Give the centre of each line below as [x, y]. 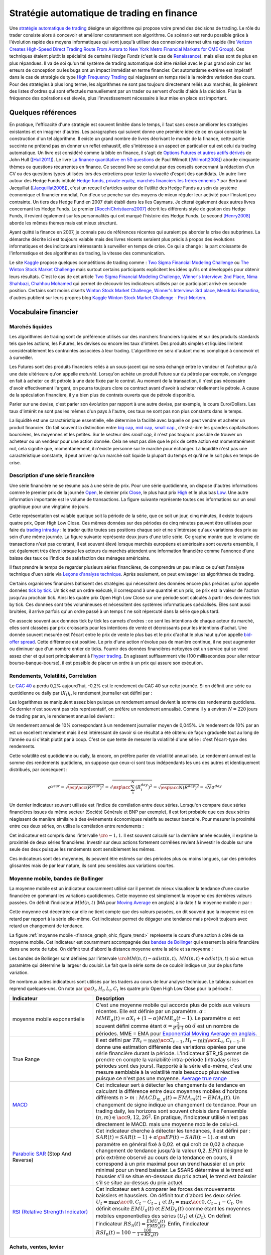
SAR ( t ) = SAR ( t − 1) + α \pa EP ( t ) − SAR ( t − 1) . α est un [165, 1137]
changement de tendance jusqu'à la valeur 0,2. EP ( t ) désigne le [172, 1151]
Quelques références [43, 113]
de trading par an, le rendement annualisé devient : [62, 716]
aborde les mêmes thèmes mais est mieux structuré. [63, 223]
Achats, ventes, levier [36, 1246]
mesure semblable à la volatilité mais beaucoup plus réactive [167, 1072]
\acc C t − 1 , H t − [178, 1041]
